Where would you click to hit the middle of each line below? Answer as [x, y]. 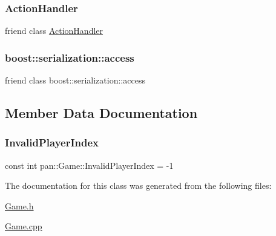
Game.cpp [24, 226]
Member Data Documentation [101, 113]
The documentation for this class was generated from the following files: [138, 185]
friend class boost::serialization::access [75, 80]
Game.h [19, 205]
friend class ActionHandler [54, 31]
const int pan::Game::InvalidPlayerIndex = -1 [89, 165]
